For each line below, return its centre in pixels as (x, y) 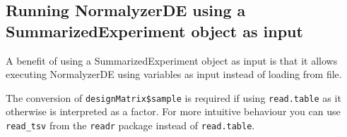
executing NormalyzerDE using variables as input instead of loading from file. (174, 74)
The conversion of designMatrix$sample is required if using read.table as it (173, 97)
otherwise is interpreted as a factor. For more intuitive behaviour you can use (173, 111)
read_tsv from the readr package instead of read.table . (130, 125)
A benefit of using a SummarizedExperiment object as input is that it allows (172, 60)
